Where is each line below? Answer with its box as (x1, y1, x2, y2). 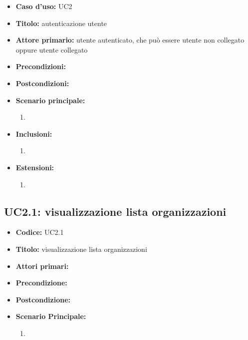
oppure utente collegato (15, 44, 88, 55)
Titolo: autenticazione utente (15, 18, 107, 28)
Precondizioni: (15, 61, 66, 72)
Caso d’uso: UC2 (15, 1, 72, 11)
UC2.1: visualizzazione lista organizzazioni (4, 203, 227, 219)
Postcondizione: (15, 294, 71, 304)
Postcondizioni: (15, 78, 69, 88)
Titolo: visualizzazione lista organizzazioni (15, 243, 147, 254)
